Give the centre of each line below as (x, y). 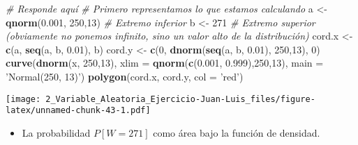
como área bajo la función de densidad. (237, 132)
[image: (23, 99)
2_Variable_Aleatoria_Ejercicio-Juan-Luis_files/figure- (180, 99)
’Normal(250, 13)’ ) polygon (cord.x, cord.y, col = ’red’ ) (125, 76)
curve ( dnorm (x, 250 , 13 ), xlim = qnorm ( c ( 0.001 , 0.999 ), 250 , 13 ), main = (165, 63)
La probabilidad (56, 132)
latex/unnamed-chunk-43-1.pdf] (78, 111)
